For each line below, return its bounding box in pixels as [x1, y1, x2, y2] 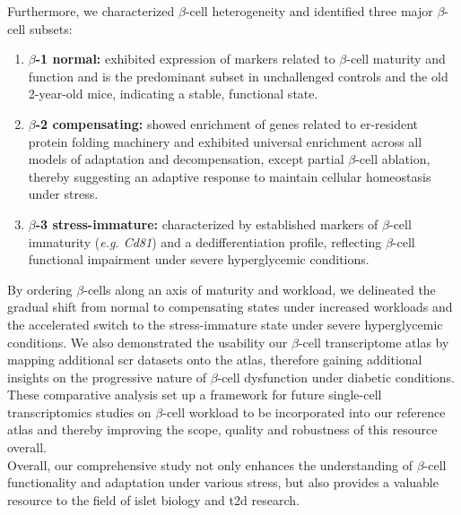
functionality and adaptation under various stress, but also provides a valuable [7, 473, 439, 492]
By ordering [7, 279, 73, 298]
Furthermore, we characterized [7, 2, 175, 20]
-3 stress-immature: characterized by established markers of [35, 214, 378, 233]
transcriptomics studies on [7, 402, 152, 421]
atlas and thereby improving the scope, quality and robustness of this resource [7, 420, 438, 439]
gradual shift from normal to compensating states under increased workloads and [7, 297, 453, 316]
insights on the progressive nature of [7, 367, 207, 386]
